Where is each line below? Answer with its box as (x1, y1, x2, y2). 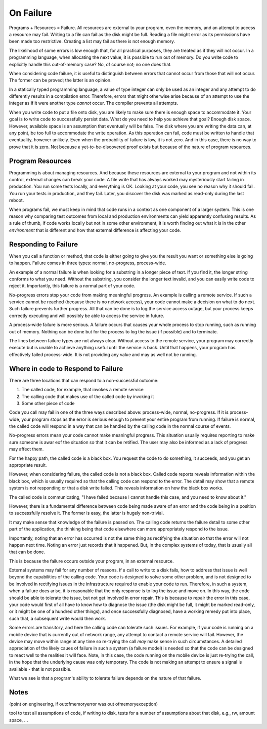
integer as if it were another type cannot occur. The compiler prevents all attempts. (9, 100, 178, 106)
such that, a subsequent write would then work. (9, 615, 106, 621)
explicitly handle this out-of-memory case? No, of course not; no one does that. (9, 61, 172, 67)
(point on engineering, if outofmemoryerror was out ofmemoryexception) (9, 701, 158, 707)
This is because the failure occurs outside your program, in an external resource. (9, 558, 174, 564)
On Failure (9, 7, 52, 18)
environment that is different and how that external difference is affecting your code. (9, 227, 181, 233)
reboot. (9, 198, 24, 203)
